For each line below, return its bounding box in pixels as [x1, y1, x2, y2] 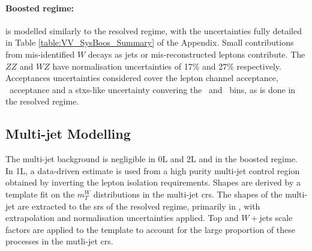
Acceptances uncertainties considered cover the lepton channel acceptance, [5, 71, 278, 84]
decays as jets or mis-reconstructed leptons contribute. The [88, 47, 305, 60]
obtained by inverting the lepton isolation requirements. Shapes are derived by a [5, 176, 301, 189]
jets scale [259, 211, 293, 224]
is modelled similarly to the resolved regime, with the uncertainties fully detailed [5, 24, 302, 37]
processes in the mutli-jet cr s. [5, 235, 113, 247]
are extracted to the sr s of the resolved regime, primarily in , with [17, 199, 260, 212]
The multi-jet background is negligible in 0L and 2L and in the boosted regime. [5, 153, 298, 165]
